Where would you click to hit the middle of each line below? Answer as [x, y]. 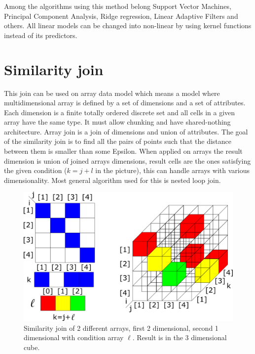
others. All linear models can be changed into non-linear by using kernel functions [128, 25]
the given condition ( [36, 170]
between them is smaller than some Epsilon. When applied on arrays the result [123, 151]
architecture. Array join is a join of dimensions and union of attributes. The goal [126, 131]
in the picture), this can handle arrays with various [172, 170]
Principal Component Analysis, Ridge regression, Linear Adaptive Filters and [121, 16]
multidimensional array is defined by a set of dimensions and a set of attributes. [125, 103]
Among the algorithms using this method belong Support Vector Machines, [118, 6]
